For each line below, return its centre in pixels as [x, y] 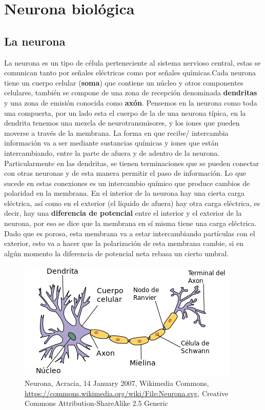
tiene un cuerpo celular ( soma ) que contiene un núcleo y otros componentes [124, 82]
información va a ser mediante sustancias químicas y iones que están [111, 143]
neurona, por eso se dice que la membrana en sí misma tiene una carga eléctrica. [130, 223]
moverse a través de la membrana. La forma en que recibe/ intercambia [116, 132]
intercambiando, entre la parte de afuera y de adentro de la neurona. [112, 152]
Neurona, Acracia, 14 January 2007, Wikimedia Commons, [117, 383]
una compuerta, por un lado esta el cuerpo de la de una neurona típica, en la [125, 112]
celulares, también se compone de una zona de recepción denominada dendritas [131, 93]
